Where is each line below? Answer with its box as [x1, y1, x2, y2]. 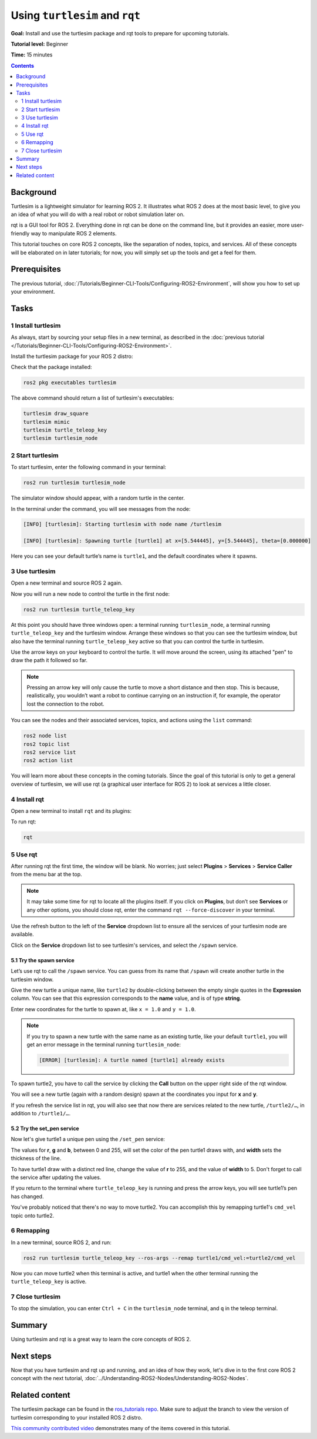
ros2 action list [23, 757, 73, 764]
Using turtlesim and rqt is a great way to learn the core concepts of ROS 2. [11, 1336, 191, 1343]
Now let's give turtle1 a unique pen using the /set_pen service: [11, 1136, 166, 1143]
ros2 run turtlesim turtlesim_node [23, 480, 126, 486]
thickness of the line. [11, 1155, 62, 1162]
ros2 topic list [23, 740, 70, 747]
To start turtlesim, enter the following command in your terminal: [11, 464, 167, 471]
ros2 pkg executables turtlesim [23, 380, 117, 386]
